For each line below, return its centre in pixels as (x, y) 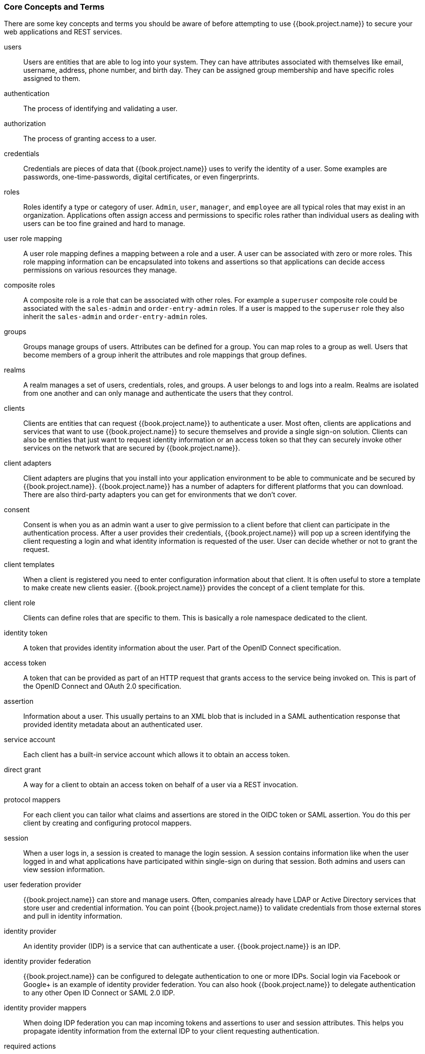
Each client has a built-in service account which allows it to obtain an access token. (157, 755)
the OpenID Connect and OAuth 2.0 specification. (102, 686)
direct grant (23, 770)
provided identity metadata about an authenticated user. (113, 725)
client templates (29, 565)
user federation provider (43, 885)
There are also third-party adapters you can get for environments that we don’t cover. (160, 495)
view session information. (64, 870)
